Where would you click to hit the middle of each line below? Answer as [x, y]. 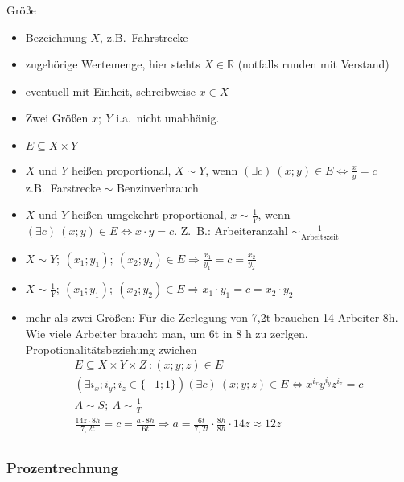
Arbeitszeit [320, 237]
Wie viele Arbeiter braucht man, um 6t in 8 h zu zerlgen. [167, 333]
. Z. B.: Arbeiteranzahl [231, 231]
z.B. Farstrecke [63, 187]
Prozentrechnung [63, 467]
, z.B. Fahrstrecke [144, 37]
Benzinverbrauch [158, 187]
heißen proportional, [121, 169]
